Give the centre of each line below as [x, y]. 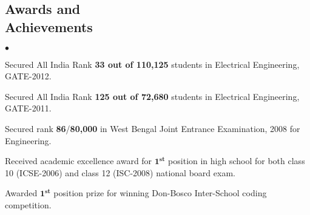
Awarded [21, 193]
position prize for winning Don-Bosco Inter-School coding [160, 193]
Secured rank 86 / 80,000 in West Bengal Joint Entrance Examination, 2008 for [153, 128]
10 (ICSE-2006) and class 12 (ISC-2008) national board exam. [120, 172]
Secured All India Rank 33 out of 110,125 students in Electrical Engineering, [152, 64]
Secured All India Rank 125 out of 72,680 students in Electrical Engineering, [152, 96]
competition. [28, 204]
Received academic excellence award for [79, 161]
